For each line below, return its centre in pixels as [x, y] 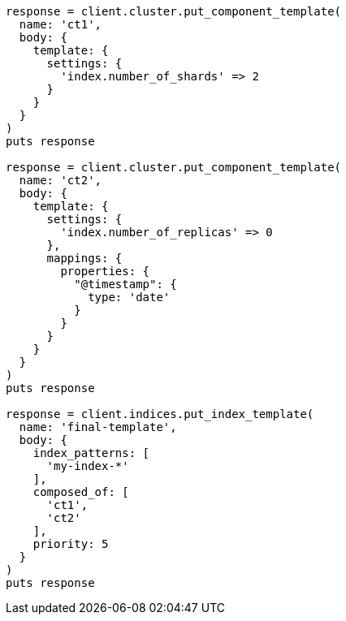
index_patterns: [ [91, 453]
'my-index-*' [88, 466]
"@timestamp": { [125, 284]
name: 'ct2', [61, 180]
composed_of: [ [81, 492]
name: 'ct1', [61, 24]
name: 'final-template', [98, 427]
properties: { [105, 271]
